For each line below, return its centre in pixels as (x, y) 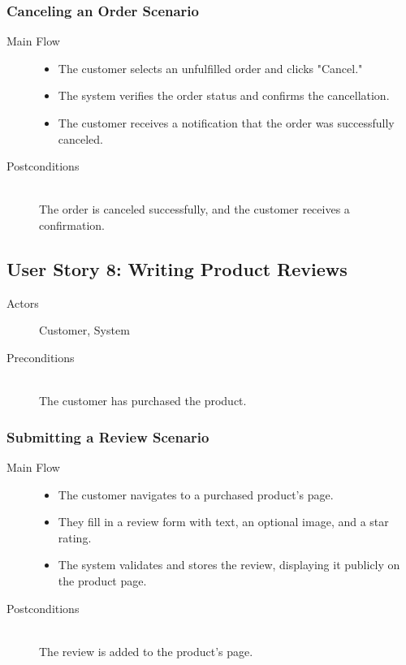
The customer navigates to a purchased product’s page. (196, 494)
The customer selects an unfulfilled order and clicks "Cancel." (210, 68)
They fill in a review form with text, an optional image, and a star (223, 522)
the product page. (102, 580)
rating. (75, 537)
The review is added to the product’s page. (146, 651)
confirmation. (72, 225)
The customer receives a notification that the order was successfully (226, 123)
